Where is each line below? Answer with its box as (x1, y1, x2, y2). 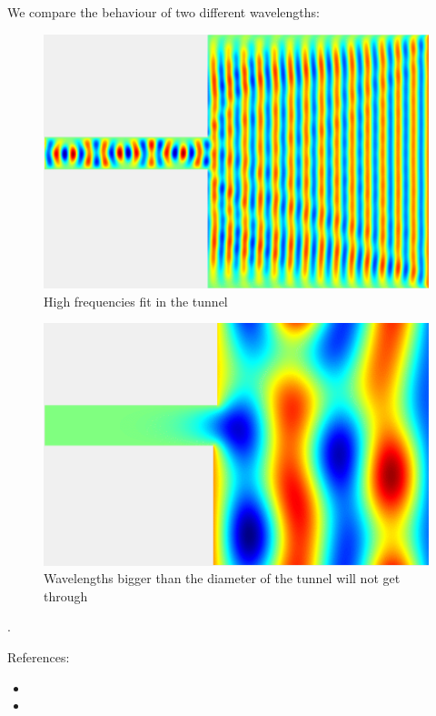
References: (7, 647, 70, 666)
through (44, 586, 88, 605)
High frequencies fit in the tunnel (44, 291, 228, 310)
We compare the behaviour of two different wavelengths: (7, 3, 320, 21)
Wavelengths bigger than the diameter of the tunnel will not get (44, 569, 401, 588)
